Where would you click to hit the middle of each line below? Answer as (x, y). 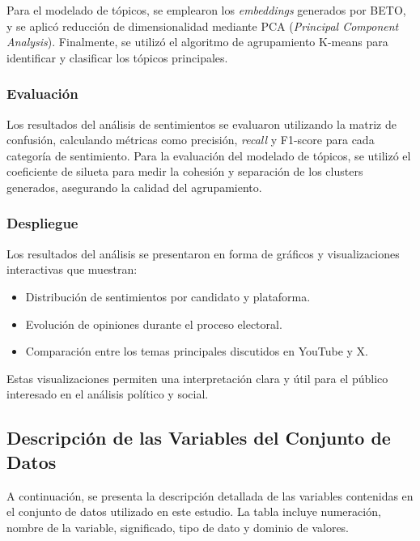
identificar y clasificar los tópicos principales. (117, 57)
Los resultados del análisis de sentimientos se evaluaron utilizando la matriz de (202, 124)
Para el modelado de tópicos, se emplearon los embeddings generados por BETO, (206, 10)
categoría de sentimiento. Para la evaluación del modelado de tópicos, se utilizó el (209, 155)
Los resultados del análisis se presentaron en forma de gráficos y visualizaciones (203, 253)
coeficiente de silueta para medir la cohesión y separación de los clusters (185, 171)
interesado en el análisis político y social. (108, 394)
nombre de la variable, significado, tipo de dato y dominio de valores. (178, 527)
